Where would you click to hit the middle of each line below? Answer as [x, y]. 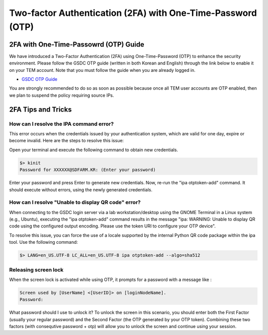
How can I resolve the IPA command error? [62, 124]
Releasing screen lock [36, 270]
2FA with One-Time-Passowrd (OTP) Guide [77, 44]
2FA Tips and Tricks [40, 109]
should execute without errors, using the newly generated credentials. [81, 190]
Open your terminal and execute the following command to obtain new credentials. [94, 150]
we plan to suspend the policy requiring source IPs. [62, 95]
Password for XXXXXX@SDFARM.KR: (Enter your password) [88, 170]
